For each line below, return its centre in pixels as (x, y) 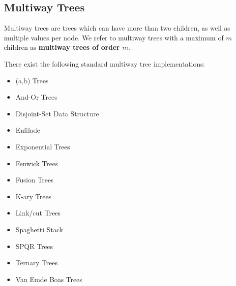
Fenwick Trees (37, 163)
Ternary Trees (37, 263)
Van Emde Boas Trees (49, 279)
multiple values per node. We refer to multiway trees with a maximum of (114, 37)
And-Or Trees (36, 97)
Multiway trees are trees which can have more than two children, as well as (117, 28)
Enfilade (28, 130)
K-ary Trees (33, 196)
